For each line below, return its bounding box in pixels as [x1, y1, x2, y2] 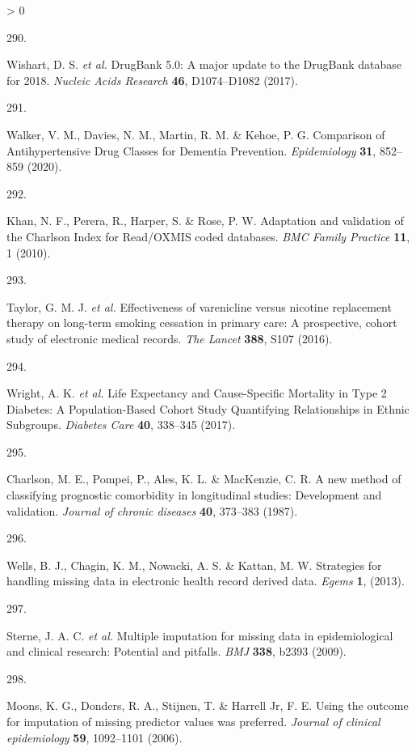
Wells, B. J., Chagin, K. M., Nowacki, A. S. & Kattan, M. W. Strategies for [6, 556, 382, 573]
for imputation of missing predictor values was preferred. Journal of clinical [6, 713, 380, 729]
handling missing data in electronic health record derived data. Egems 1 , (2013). [6, 572, 405, 589]
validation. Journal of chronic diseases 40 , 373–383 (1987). [6, 502, 298, 519]
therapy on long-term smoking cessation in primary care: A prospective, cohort [6, 314, 397, 331]
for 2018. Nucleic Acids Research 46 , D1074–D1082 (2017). [6, 71, 298, 88]
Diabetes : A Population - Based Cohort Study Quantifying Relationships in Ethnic [6, 400, 410, 417]
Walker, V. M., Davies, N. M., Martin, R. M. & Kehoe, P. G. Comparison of [6, 125, 385, 142]
